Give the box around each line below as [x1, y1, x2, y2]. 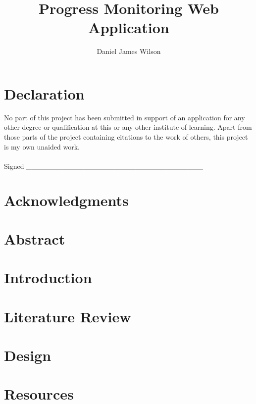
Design [4, 345, 51, 365]
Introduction [4, 267, 92, 288]
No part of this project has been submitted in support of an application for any [4, 112, 245, 122]
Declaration [4, 83, 85, 103]
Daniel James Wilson [97, 46, 161, 56]
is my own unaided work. [4, 141, 80, 151]
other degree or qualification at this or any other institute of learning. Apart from [4, 122, 252, 132]
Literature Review [4, 306, 131, 326]
